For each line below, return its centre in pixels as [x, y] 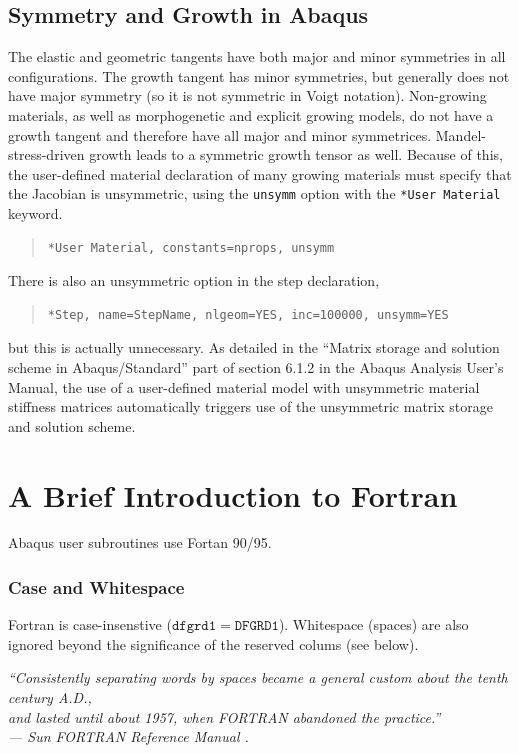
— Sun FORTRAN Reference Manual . [128, 736]
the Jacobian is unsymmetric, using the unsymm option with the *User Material [254, 193]
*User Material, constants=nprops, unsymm [191, 247]
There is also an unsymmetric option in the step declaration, [194, 280]
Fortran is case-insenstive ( [90, 624]
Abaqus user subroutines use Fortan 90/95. [140, 542]
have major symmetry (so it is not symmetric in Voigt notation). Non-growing [247, 95]
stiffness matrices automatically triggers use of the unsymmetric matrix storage [250, 406]
